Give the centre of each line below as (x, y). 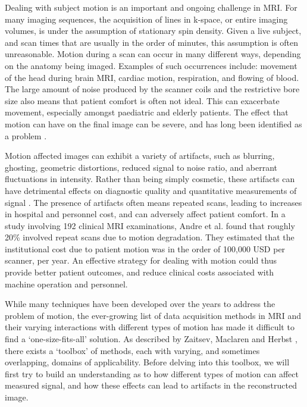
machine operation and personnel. (66, 284)
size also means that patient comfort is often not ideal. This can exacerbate (142, 100)
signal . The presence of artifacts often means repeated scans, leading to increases (153, 202)
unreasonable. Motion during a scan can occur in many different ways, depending (153, 54)
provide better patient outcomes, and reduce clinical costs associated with (139, 272)
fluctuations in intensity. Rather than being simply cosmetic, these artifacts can (150, 179)
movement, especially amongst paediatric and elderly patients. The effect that (147, 112)
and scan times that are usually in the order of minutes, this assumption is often (152, 42)
